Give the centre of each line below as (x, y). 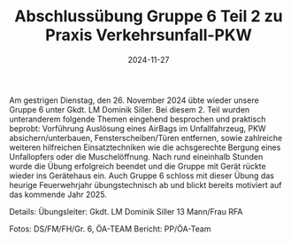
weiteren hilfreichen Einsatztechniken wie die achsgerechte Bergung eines (145, 147)
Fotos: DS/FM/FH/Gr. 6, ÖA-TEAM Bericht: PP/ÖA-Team (110, 229)
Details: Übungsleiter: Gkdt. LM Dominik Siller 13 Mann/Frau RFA (126, 211)
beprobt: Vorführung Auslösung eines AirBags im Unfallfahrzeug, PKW (138, 128)
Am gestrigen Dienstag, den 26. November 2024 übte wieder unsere (134, 100)
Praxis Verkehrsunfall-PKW (149, 35)
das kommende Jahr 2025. (58, 194)
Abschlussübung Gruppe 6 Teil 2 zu (149, 16)
